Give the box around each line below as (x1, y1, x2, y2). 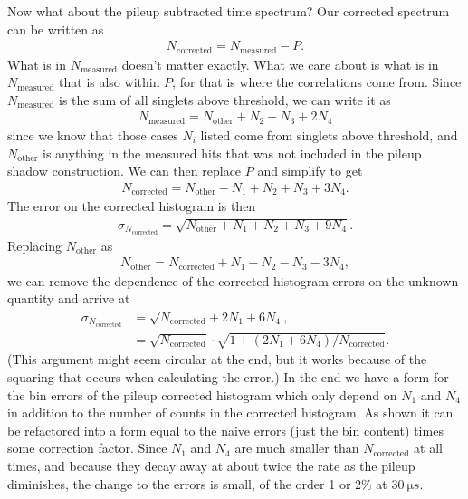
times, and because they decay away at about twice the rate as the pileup (7, 456, 415, 475)
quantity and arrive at (7, 289, 130, 308)
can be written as (7, 19, 104, 38)
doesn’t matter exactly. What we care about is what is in (121, 54, 439, 73)
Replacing (7, 235, 62, 254)
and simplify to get (257, 161, 363, 180)
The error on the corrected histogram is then (7, 197, 256, 216)
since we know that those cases (7, 125, 178, 144)
